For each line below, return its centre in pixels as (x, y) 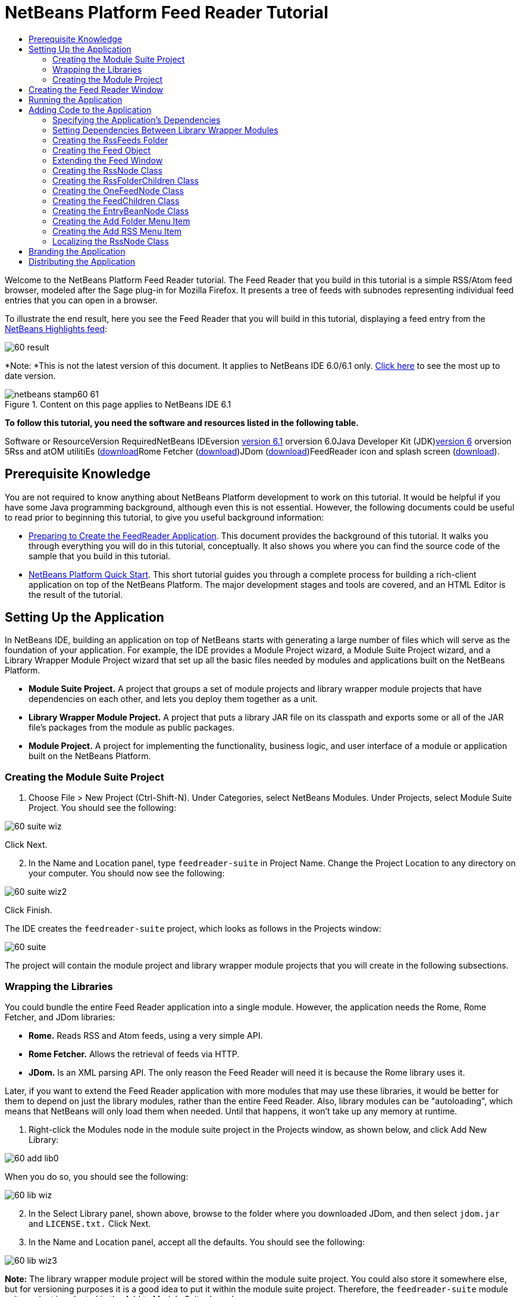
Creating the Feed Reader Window (96, 89)
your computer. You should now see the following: (127, 873)
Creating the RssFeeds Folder (110, 140)
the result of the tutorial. (76, 594)
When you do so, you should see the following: (97, 1176)
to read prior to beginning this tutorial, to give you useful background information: (165, 517)
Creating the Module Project (108, 79)
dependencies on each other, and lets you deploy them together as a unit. (173, 699)
